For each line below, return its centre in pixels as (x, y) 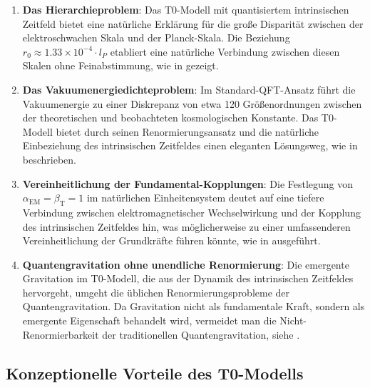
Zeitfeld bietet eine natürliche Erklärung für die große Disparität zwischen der (193, 23)
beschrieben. (49, 159)
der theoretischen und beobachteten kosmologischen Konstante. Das (170, 118)
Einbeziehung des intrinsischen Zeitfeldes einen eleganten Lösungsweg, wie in (190, 145)
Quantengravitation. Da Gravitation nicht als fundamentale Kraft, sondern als (194, 306)
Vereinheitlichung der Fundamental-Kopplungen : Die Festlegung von (188, 183)
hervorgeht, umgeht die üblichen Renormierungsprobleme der (156, 292)
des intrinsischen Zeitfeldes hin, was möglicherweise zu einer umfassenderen (186, 226)
